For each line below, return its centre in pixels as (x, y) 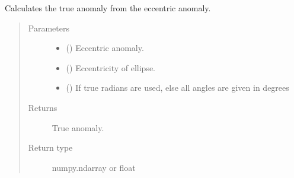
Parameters (49, 28)
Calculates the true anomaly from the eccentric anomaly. (108, 8)
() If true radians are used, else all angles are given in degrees (178, 88)
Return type (50, 147)
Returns (43, 107)
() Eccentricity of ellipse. (111, 67)
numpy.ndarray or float (94, 167)
